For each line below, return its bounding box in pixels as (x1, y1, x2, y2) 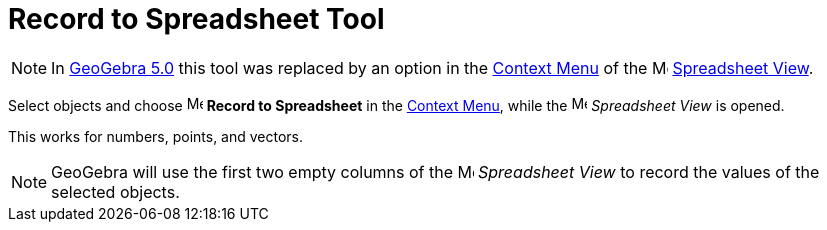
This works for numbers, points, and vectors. (8, 127, 304, 145)
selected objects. (51, 181, 180, 202)
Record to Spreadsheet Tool (8, 2, 385, 36)
